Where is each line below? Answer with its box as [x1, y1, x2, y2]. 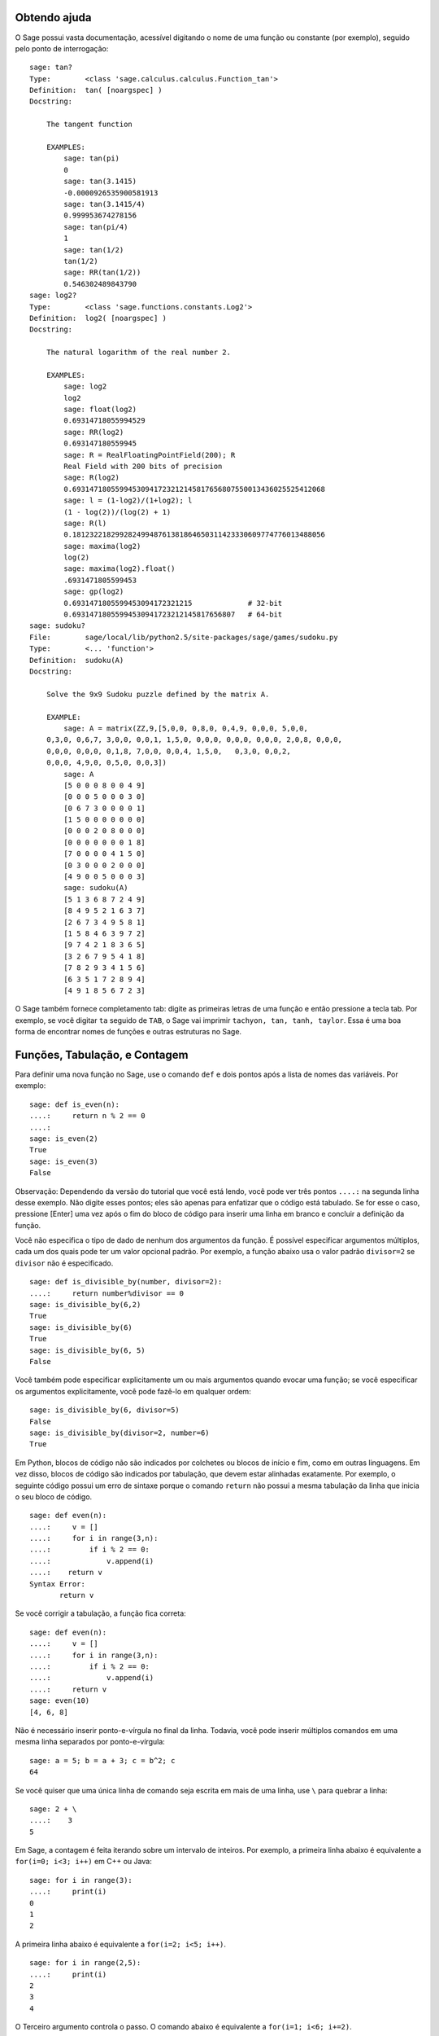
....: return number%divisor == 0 [29, 1288, 185, 1298]
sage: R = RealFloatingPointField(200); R [63, 450, 236, 459]
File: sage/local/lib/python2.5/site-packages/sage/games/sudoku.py [29, 632, 338, 642]
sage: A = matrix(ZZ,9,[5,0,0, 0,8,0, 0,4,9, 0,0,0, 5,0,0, [63, 723, 308, 733]
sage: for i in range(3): [29, 1876, 133, 1885]
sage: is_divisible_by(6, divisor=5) [29, 1406, 180, 1415]
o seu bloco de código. [15, 1491, 93, 1502]
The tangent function [46, 120, 133, 129]
